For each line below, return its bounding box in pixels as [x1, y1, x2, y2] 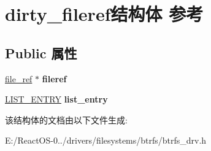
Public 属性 [5, 43, 77, 62]
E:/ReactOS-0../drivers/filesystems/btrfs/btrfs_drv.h [5, 134, 207, 147]
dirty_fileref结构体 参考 [5, 1, 204, 26]
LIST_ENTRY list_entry [5, 93, 108, 106]
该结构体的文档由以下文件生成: [5, 113, 128, 126]
